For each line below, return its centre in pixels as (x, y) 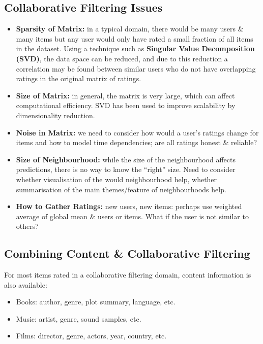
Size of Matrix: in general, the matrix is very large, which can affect (125, 95)
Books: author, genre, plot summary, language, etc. (96, 302)
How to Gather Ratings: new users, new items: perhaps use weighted (129, 206)
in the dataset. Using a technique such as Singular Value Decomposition (135, 48)
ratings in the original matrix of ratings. (79, 78)
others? (27, 226)
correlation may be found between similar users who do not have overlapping (136, 68)
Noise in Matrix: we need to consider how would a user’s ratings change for (137, 132)
